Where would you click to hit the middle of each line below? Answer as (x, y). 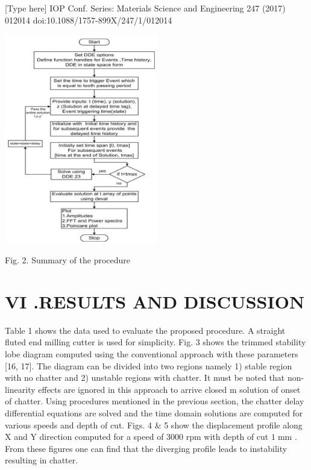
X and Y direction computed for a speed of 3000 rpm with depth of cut (137, 437)
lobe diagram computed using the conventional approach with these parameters (152, 354)
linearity (20, 389)
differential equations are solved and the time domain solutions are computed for (154, 413)
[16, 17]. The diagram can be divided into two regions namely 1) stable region (149, 365)
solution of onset (270, 389)
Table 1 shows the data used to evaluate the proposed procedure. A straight (145, 330)
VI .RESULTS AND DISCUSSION (155, 301)
